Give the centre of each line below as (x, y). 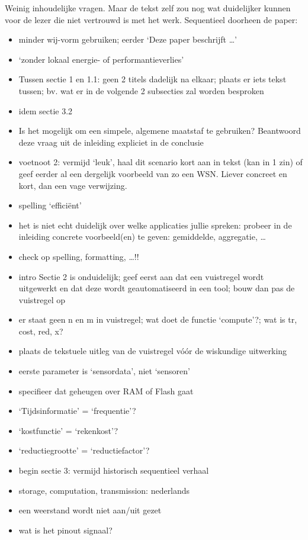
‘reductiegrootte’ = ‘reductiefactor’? (84, 450)
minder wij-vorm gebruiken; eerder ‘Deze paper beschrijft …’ (128, 39)
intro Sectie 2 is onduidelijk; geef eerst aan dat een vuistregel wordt (141, 276)
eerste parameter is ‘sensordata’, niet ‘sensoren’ (104, 371)
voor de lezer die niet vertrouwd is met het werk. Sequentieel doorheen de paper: (151, 19)
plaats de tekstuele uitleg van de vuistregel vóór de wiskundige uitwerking (153, 351)
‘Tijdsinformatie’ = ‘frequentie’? (77, 411)
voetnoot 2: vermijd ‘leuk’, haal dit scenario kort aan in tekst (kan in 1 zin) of (161, 162)
